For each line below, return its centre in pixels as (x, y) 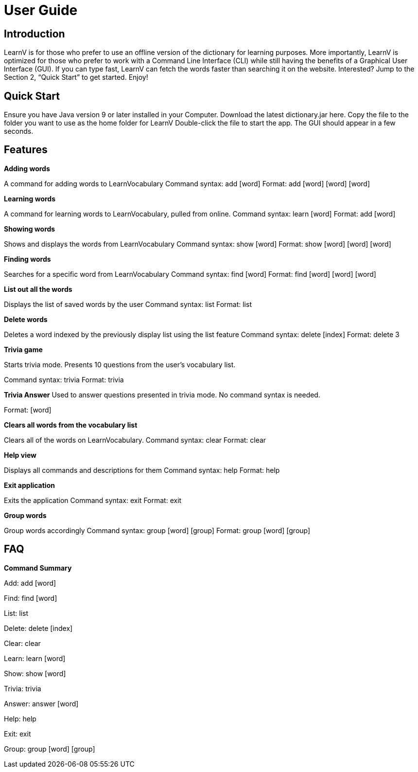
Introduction (35, 34)
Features (26, 150)
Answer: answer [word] (41, 703)
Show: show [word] (35, 673)
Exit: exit (17, 734)
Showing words (30, 229)
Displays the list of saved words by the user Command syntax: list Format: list (128, 304)
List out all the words (38, 289)
